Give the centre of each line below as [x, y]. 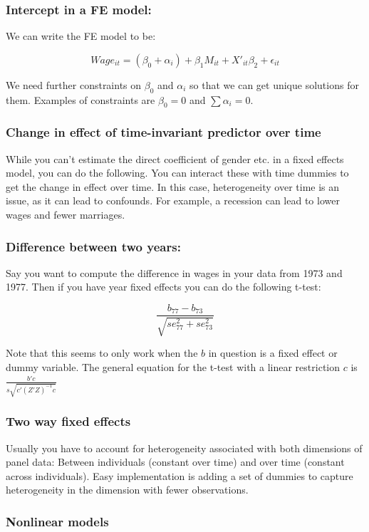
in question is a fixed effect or [273, 353]
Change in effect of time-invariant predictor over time [163, 132]
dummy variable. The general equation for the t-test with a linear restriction [173, 367]
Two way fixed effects [68, 421]
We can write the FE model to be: [81, 36]
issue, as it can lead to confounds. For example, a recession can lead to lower [173, 200]
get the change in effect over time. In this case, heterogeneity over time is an [173, 186]
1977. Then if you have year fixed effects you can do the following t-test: [163, 287]
